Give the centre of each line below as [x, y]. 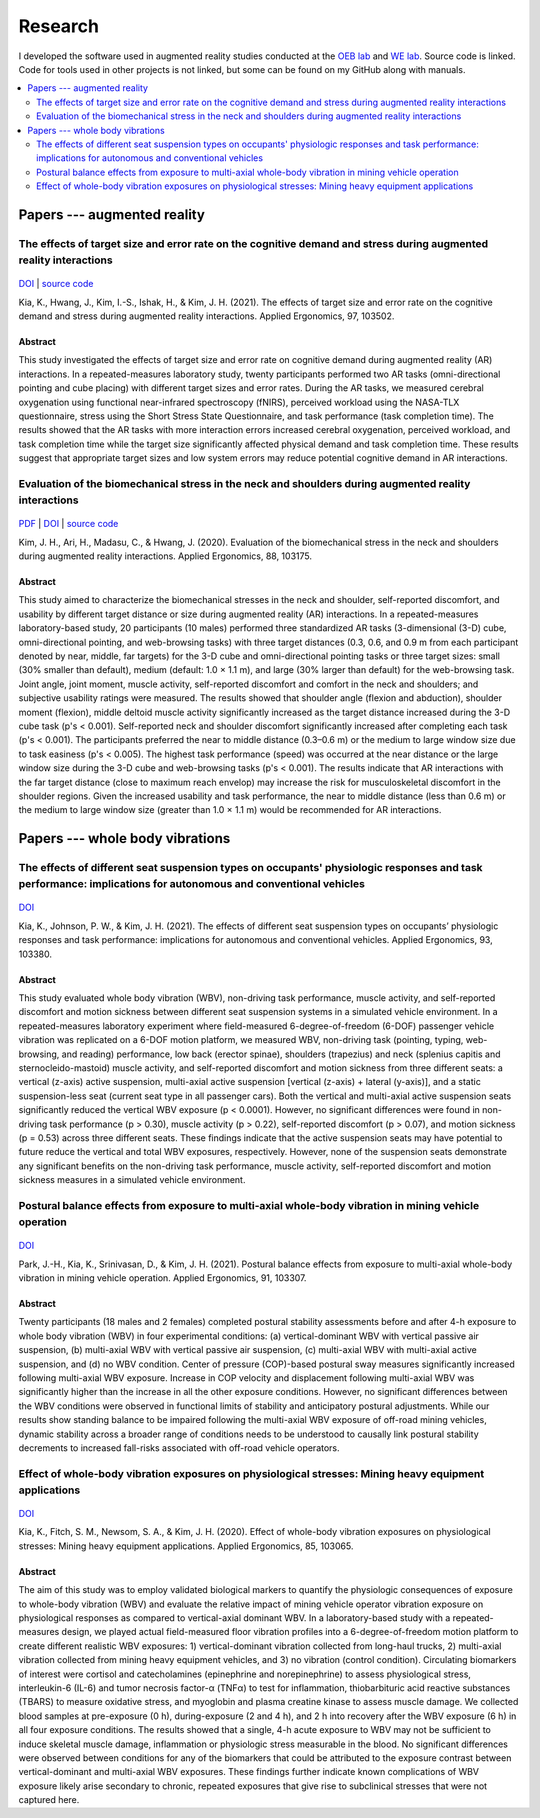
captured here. [49, 1800]
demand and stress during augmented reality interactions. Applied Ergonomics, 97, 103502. [206, 316]
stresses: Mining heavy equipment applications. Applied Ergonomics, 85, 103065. [186, 1546]
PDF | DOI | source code [68, 524]
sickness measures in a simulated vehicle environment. [132, 1180]
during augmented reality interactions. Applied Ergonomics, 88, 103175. [165, 556]
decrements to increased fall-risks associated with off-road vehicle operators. [179, 1447]
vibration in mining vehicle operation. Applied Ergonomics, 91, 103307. [162, 1278]
